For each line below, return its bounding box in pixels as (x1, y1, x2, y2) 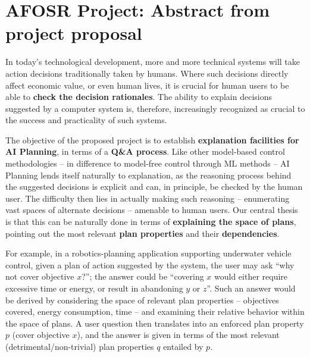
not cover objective (5, 270, 74, 283)
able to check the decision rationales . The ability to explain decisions (5, 90, 272, 103)
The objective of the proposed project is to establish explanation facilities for (5, 133, 299, 146)
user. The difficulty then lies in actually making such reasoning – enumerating (5, 192, 290, 204)
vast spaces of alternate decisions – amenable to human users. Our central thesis (5, 203, 298, 216)
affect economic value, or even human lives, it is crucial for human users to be (5, 79, 289, 91)
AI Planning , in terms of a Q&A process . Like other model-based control (5, 145, 285, 158)
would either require (214, 270, 288, 283)
